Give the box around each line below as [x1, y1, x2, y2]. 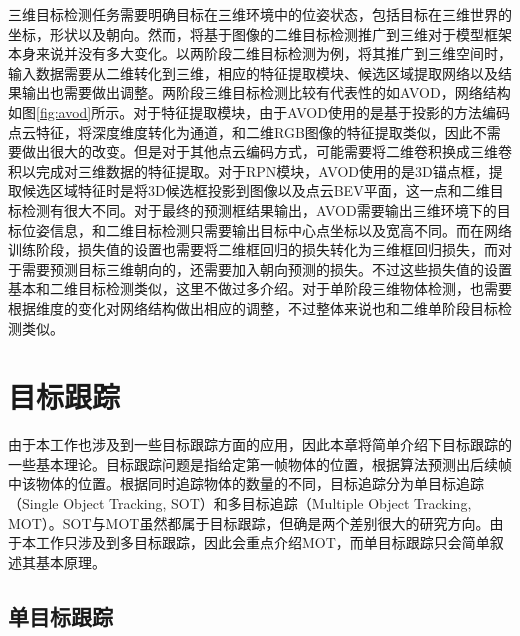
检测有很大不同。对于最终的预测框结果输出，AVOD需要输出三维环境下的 [21, 199, 497, 220]
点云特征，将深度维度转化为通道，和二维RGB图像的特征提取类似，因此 [8, 121, 473, 142]
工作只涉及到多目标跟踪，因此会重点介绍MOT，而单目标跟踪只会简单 [35, 532, 490, 553]
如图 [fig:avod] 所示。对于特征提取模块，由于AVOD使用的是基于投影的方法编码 [8, 101, 510, 122]
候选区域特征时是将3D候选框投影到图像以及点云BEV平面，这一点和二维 [21, 180, 490, 201]
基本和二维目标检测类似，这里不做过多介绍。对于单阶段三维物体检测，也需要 [8, 278, 512, 299]
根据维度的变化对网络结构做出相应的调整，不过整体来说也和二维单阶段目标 [8, 297, 498, 318]
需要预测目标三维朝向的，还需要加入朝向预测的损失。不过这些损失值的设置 [21, 258, 512, 279]
